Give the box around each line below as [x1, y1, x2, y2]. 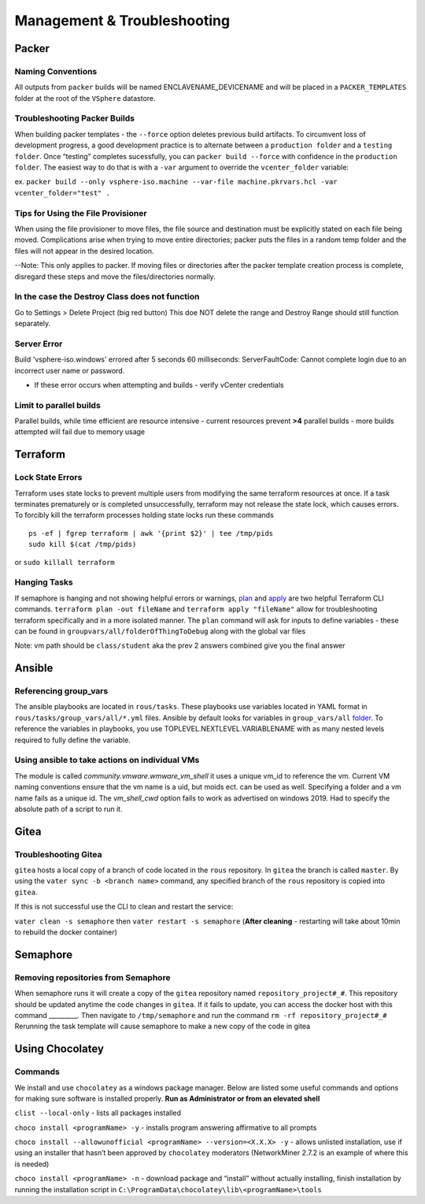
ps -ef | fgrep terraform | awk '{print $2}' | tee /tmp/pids [28, 529, 274, 537]
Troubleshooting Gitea [14, 849, 102, 860]
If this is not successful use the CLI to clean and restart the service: [14, 902, 234, 912]
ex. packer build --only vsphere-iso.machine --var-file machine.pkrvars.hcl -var [14, 177, 338, 187]
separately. [14, 319, 51, 329]
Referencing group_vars [14, 686, 109, 697]
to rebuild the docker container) [14, 927, 118, 937]
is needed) [14, 1159, 50, 1169]
